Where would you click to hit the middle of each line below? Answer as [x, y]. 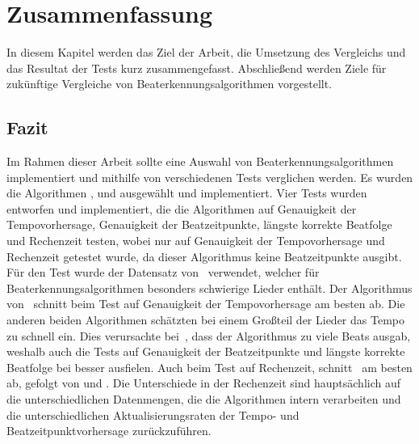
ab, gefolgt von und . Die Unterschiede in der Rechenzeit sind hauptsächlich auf [203, 383]
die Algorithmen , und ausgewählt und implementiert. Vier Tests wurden [187, 193]
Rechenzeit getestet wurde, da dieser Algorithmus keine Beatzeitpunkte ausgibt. [204, 256]
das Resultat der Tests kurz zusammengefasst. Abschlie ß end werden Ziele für [197, 68]
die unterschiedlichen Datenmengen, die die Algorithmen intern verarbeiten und [204, 399]
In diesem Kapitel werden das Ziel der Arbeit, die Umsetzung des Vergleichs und [206, 52]
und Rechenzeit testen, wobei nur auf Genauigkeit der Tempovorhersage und [196, 241]
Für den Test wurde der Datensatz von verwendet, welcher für [163, 272]
